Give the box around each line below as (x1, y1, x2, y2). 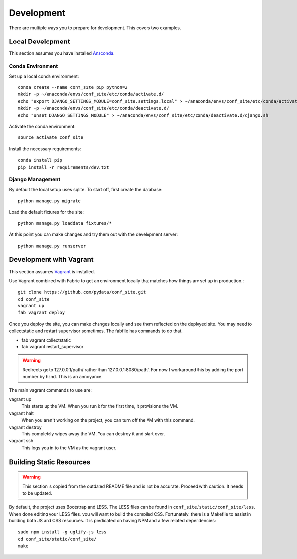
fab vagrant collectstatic (21, 337, 71, 343)
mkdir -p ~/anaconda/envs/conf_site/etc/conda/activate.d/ (18, 91, 164, 97)
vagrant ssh (9, 438, 34, 444)
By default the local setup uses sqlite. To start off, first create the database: (9, 186, 163, 192)
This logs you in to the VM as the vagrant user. (21, 445, 117, 451)
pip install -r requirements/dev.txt (18, 164, 110, 170)
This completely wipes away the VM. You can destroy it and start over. (21, 430, 165, 437)
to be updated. (22, 490, 52, 496)
